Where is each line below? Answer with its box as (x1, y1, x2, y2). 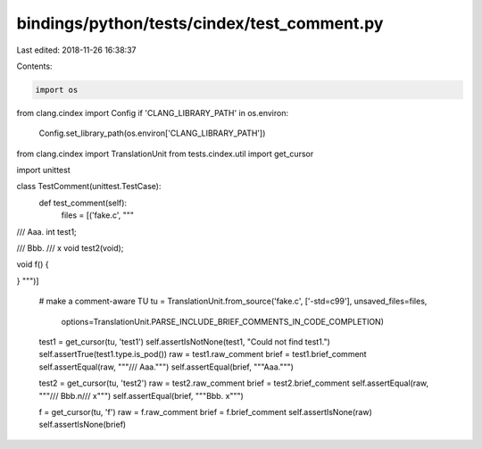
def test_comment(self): (38, 197, 128, 208)
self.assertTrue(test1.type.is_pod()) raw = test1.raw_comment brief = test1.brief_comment (38, 349, 367, 360)
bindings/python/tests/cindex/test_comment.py (16, 13, 384, 33)
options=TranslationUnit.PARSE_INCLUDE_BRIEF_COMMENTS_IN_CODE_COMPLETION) (61, 316, 384, 327)
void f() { (16, 259, 49, 270)
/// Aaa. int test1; (16, 226, 78, 237)
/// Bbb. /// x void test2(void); (16, 243, 124, 254)
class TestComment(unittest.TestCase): (16, 181, 162, 192)
